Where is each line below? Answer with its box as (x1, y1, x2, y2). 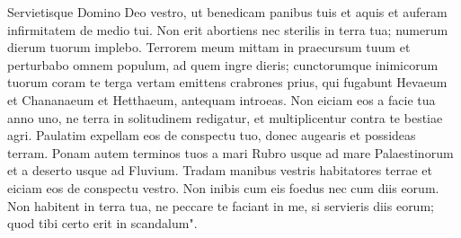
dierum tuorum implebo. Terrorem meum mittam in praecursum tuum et (7, 38, 411, 57)
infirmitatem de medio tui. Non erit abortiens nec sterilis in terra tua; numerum (7, 20, 448, 39)
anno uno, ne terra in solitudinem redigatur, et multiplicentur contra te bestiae (7, 108, 443, 127)
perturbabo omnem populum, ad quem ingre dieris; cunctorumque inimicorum (7, 55, 439, 74)
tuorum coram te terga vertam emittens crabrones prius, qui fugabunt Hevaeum (7, 73, 448, 92)
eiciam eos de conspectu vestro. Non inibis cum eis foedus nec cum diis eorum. (7, 178, 439, 197)
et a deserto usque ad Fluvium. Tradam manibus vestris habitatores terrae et (7, 161, 432, 180)
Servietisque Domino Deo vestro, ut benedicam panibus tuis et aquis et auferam (7, 3, 448, 21)
